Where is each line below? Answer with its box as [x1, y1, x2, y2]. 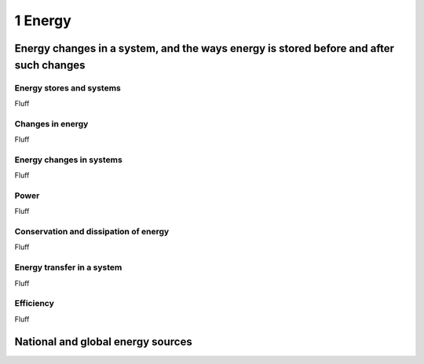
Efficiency [14, 298, 55, 309]
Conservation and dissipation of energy [14, 226, 170, 237]
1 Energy [14, 12, 72, 29]
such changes [14, 58, 86, 72]
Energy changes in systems [14, 154, 123, 165]
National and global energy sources [14, 335, 192, 348]
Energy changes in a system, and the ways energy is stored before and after [14, 42, 394, 55]
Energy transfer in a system [14, 262, 122, 273]
